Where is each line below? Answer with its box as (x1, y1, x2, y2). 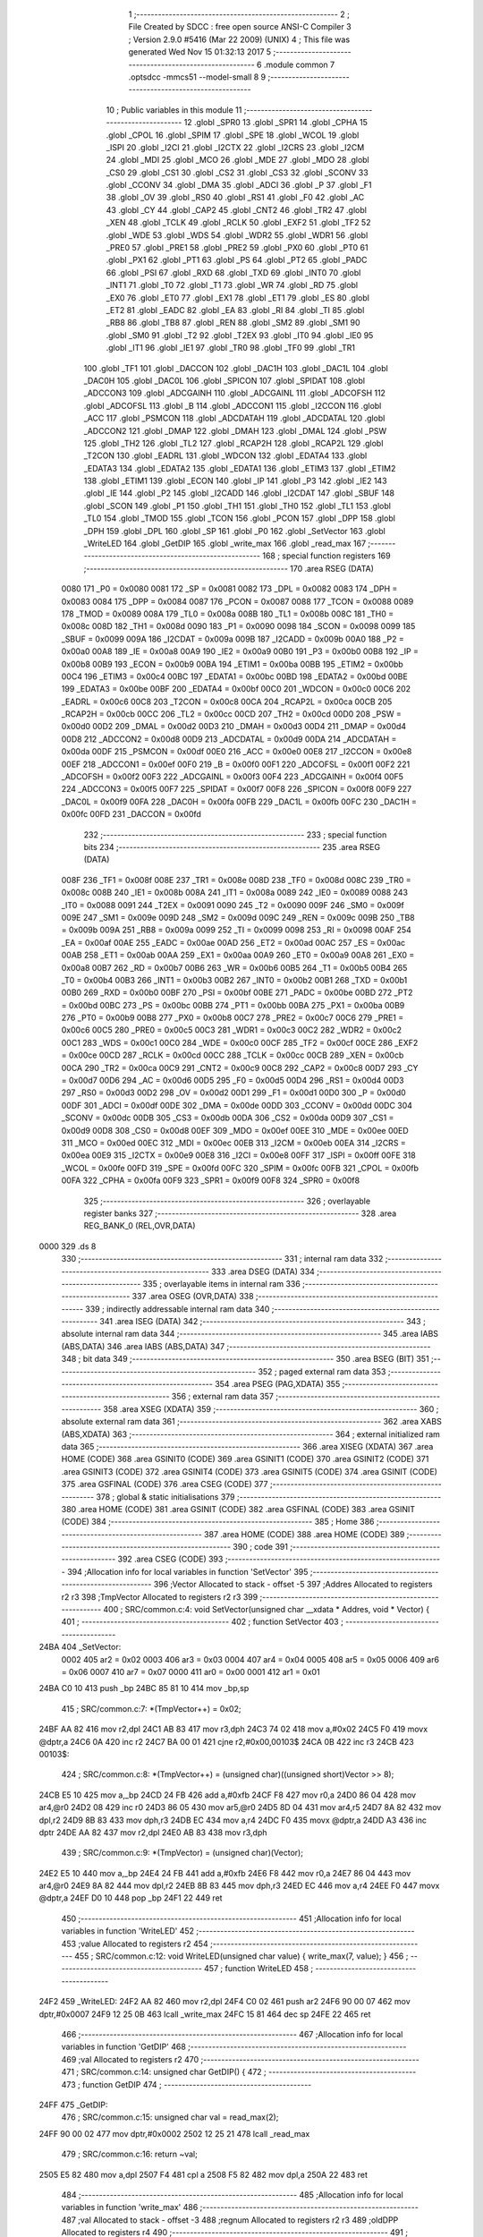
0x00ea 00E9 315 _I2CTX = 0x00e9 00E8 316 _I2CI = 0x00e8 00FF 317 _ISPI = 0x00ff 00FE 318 (61, 1150, 416, 1161)
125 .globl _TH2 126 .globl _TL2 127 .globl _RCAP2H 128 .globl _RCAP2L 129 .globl (83, 438, 384, 448)
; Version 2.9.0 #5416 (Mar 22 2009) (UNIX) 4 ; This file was (128, 34, 351, 45)
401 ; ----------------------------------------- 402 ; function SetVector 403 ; (61, 1616, 343, 1628)
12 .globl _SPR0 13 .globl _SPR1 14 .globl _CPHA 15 (183, 117, 369, 128)
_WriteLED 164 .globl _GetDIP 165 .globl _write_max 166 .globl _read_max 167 (83, 538, 367, 549)
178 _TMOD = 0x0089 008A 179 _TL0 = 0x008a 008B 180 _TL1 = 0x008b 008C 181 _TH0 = (61, 608, 394, 619)
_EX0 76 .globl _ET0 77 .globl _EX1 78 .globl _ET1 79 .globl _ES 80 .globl (106, 292, 370, 303)
